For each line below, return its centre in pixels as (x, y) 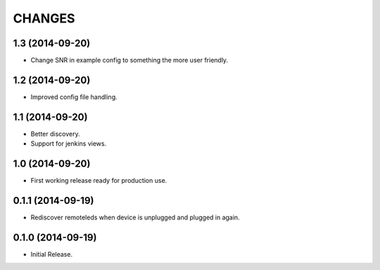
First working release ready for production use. (99, 181)
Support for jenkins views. (69, 143)
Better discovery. (55, 134)
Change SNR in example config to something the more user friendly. (129, 60)
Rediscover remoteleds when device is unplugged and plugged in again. (135, 217)
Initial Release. (52, 254)
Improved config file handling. (74, 97)
